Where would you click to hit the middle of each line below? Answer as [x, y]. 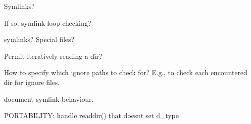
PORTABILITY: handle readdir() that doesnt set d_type [91, 115]
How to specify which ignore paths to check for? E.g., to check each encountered [126, 72]
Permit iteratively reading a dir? [53, 56]
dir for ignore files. [32, 82]
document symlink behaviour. [49, 99]
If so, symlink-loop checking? [48, 22]
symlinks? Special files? [39, 39]
